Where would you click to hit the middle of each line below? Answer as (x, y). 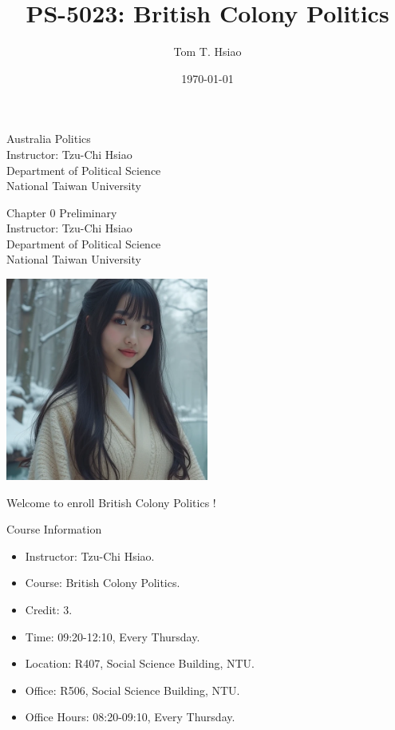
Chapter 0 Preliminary (62, 212)
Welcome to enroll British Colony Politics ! (111, 502)
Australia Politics (49, 139)
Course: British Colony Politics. (103, 583)
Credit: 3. (49, 610)
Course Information (54, 529)
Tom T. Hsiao (207, 52)
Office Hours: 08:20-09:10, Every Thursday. (130, 717)
